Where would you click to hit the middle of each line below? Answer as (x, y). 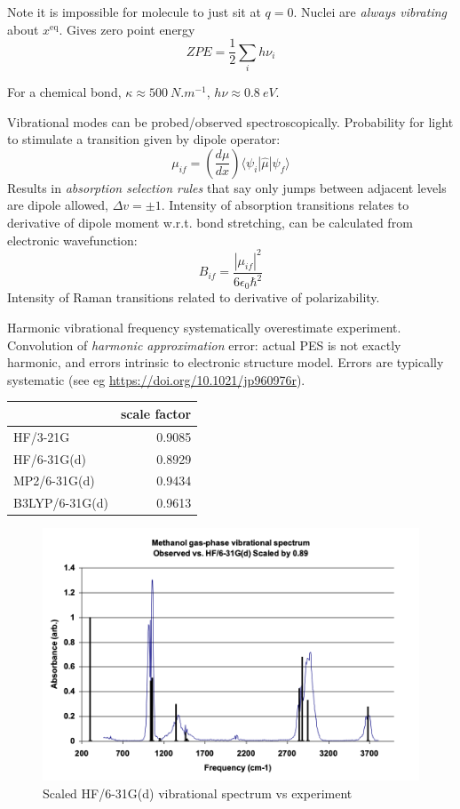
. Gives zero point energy (127, 29)
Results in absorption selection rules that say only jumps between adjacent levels (227, 187)
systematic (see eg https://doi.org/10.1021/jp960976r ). (156, 379)
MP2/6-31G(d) (54, 481)
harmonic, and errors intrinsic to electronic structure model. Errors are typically (226, 362)
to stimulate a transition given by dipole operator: (144, 139)
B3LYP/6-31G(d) (61, 503)
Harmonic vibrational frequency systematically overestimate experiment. (204, 328)
